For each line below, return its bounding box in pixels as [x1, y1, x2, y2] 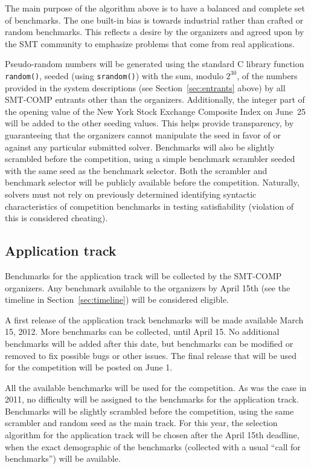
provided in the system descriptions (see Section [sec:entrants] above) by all [5, 81, 286, 94]
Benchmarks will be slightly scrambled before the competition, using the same [5, 404, 294, 417]
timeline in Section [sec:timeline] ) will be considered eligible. [5, 293, 229, 306]
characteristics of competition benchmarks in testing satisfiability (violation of [5, 199, 294, 212]
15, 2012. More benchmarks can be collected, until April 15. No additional [5, 325, 280, 338]
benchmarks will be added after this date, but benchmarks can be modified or [5, 337, 293, 349]
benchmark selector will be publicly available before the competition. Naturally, [5, 176, 300, 189]
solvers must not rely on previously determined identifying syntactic [5, 187, 257, 200]
